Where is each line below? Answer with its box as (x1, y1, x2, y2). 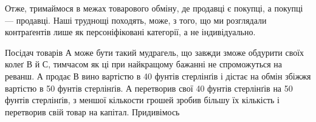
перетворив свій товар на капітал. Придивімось (5, 105, 180, 118)
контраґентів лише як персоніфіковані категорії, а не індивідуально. (5, 25, 256, 38)
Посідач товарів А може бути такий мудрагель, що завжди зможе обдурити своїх (5, 46, 304, 58)
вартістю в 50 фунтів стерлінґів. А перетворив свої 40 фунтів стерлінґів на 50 (5, 81, 293, 94)
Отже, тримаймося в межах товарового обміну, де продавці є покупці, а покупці (5, 2, 303, 14)
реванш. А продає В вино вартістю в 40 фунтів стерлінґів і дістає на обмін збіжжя (5, 69, 311, 82)
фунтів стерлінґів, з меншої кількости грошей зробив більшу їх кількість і (5, 93, 280, 106)
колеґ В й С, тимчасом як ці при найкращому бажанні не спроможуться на (5, 58, 283, 70)
